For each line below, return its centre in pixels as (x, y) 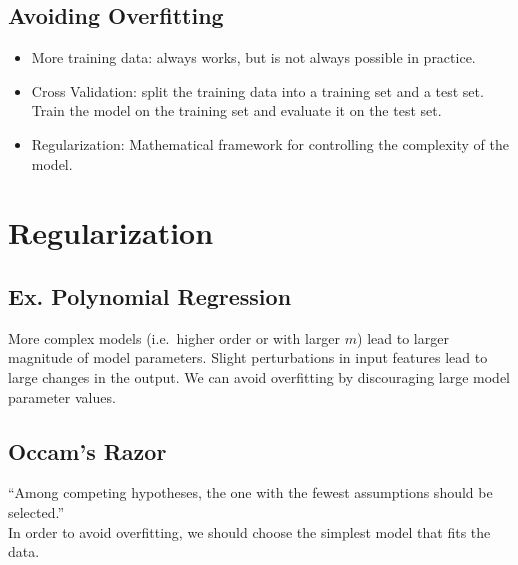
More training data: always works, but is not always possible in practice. (253, 57)
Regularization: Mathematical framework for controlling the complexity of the (270, 143)
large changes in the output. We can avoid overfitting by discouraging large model (259, 376)
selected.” (36, 511)
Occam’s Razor (87, 450)
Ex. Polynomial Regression (150, 295)
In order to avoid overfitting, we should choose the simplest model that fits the (249, 531)
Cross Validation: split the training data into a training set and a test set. (257, 90)
